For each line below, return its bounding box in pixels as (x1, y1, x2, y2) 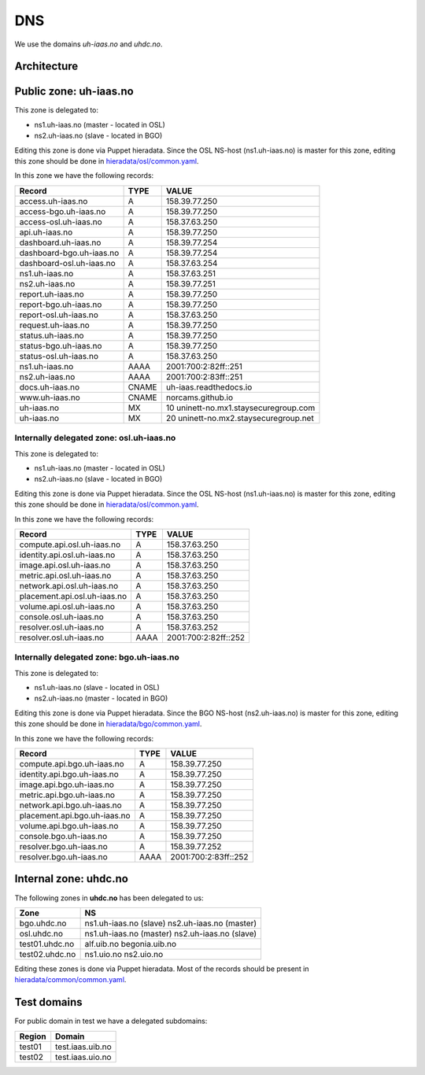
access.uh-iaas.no (19, 195, 88, 206)
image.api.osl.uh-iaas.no (19, 560, 111, 571)
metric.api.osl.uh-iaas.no (19, 570, 112, 581)
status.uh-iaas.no (19, 330, 84, 341)
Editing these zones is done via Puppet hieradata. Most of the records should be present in (14, 964, 310, 973)
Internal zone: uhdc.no (14, 872, 129, 885)
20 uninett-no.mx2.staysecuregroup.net (165, 412, 314, 423)
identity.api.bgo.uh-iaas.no (19, 769, 120, 779)
